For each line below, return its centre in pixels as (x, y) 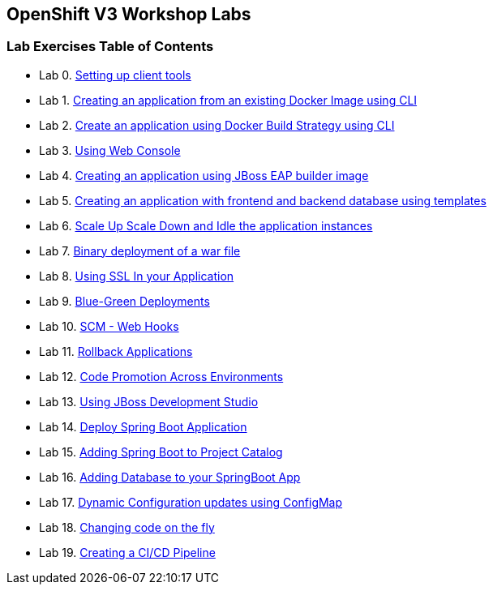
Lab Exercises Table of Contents (110, 47)
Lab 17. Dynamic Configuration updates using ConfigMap (191, 502)
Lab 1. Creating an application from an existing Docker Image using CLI (228, 100)
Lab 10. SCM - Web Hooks (109, 326)
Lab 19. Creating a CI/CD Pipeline (127, 552)
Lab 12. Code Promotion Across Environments (161, 376)
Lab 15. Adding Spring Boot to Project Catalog (161, 452)
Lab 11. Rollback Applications (116, 351)
